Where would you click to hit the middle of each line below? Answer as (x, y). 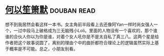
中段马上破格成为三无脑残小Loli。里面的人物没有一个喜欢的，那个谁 (90, 30)
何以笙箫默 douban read (50, 10)
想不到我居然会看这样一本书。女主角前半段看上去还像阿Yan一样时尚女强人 (79, 24)
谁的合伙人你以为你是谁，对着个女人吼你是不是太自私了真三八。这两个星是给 (82, 37)
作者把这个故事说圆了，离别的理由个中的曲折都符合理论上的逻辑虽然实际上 (80, 42)
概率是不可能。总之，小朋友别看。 (43, 49)
